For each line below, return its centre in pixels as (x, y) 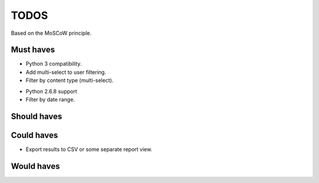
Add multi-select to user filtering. (66, 72)
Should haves (37, 116)
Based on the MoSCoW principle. (51, 33)
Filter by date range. (50, 100)
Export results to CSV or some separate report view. (89, 149)
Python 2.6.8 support (51, 91)
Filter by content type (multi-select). (70, 80)
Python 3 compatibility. (54, 64)
